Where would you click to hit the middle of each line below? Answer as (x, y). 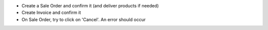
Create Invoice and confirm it (51, 13)
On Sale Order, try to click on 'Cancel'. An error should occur (84, 19)
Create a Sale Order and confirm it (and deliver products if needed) (90, 6)
